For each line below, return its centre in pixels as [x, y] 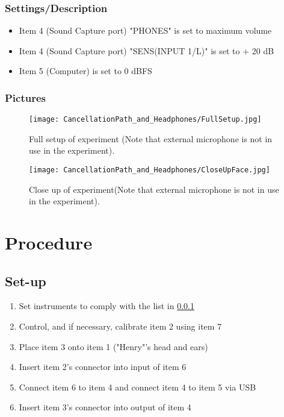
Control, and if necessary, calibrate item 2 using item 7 [120, 326]
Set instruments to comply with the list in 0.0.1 [106, 306]
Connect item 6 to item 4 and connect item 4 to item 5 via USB [137, 387]
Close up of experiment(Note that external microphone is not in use [154, 189]
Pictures [26, 97]
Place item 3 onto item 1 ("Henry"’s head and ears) [113, 346]
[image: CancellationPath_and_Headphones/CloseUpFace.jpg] [150, 170]
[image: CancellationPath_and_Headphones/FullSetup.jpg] [145, 120]
